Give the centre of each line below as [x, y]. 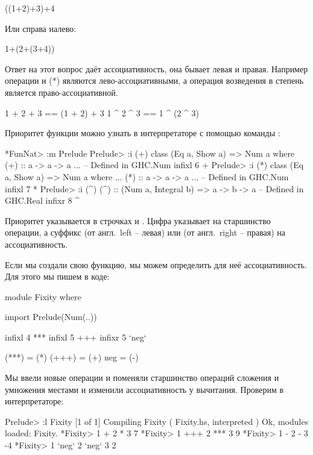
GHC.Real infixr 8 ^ [43, 200]
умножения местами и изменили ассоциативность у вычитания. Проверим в [144, 389]
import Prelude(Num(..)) [51, 317]
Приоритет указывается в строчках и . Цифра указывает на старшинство [138, 220]
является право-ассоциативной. [62, 92]
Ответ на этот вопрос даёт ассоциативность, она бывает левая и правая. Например [156, 68]
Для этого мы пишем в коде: [57, 276]
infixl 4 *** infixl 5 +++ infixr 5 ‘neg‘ [76, 337]
